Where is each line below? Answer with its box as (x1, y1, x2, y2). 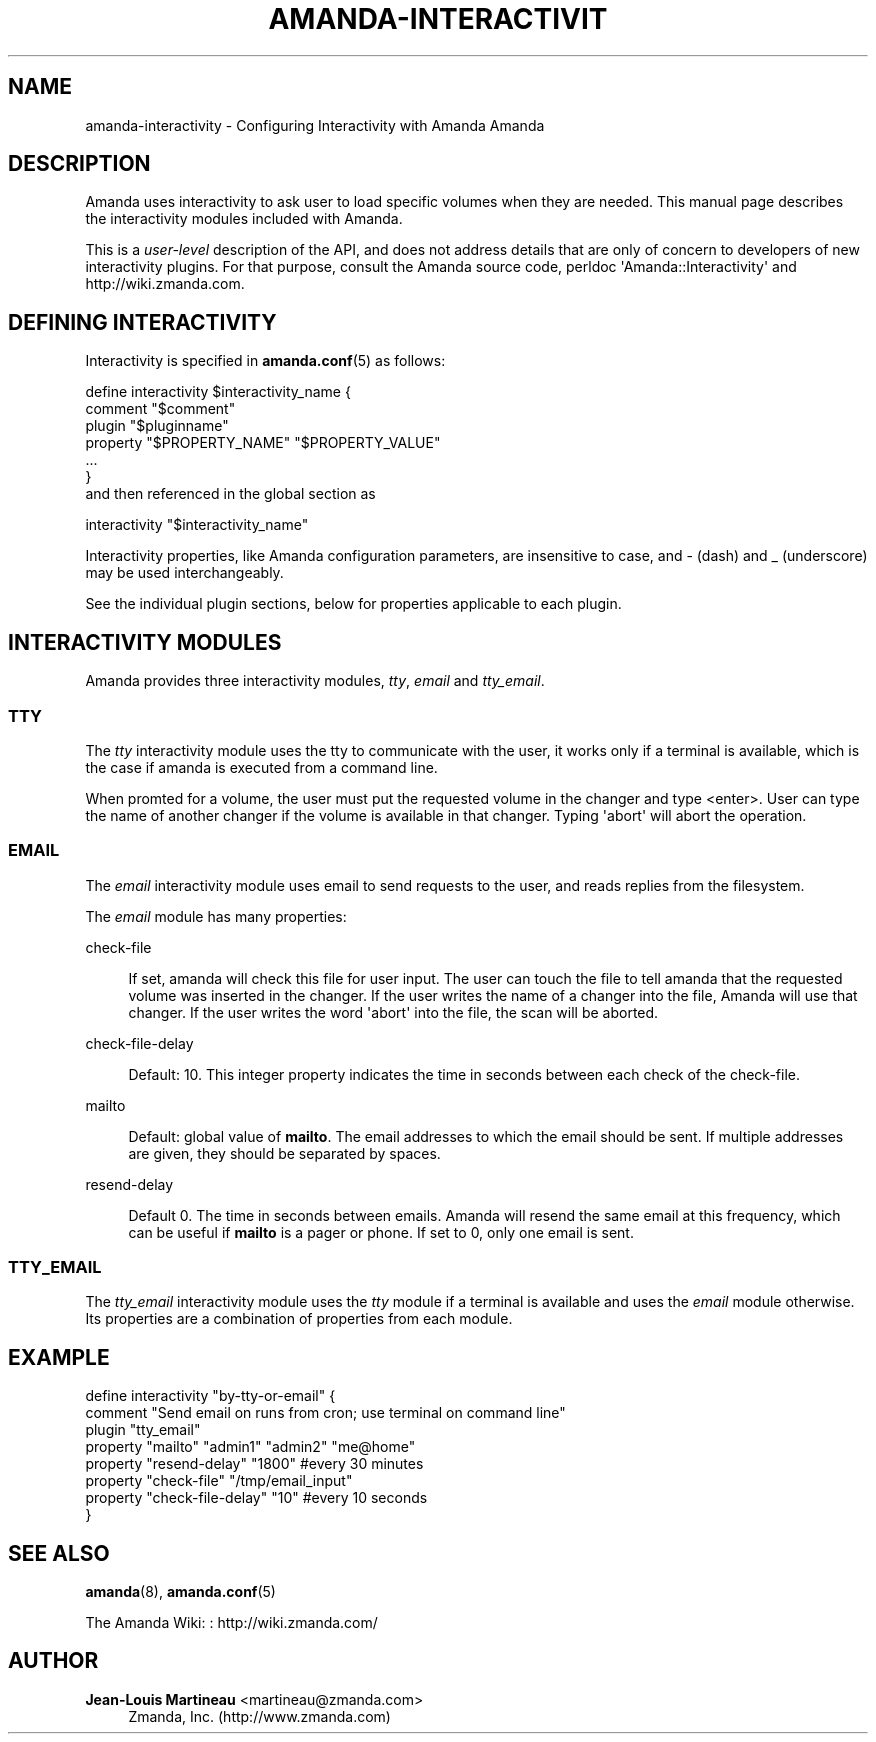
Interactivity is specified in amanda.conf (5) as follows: (85, 352, 446, 370)
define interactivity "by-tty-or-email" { (85, 1387, 336, 1405)
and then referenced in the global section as (85, 485, 376, 503)
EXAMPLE (8, 1344, 110, 1370)
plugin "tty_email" (85, 1421, 201, 1439)
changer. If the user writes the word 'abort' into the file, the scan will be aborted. (128, 1003, 659, 1021)
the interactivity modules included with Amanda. (85, 210, 403, 228)
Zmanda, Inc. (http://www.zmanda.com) (128, 1707, 391, 1725)
